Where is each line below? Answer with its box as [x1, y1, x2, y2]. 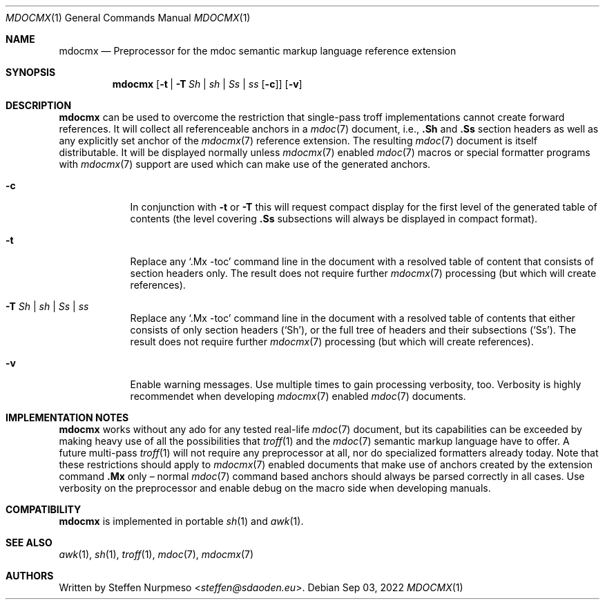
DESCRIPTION [6, 99, 72, 111]
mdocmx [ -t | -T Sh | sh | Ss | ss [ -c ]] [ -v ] [112, 78, 302, 90]
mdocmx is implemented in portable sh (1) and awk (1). [59, 515, 304, 527]
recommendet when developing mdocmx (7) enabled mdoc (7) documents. [130, 390, 466, 402]
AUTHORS [6, 570, 54, 582]
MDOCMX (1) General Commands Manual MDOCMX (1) [6, 12, 251, 23]
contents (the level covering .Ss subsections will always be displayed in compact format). [130, 213, 538, 224]
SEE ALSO [6, 537, 52, 548]
